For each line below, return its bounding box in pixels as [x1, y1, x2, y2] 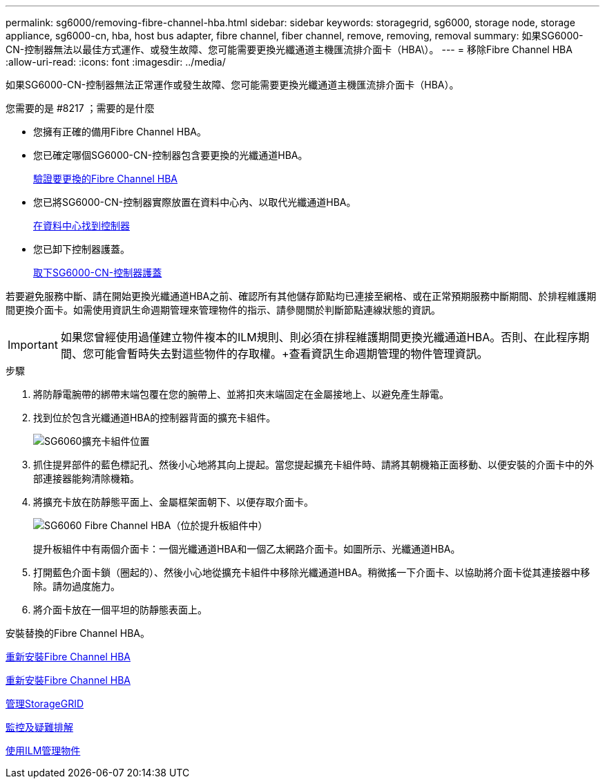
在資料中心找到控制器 [33, 220, 130, 231]
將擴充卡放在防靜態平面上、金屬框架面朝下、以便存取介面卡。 [33, 496, 314, 508]
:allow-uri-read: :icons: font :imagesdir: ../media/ [6, 56, 226, 68]
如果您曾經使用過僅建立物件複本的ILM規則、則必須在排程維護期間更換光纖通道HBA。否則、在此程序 [60, 330, 579, 344]
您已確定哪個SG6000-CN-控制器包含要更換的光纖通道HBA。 [33, 149, 308, 161]
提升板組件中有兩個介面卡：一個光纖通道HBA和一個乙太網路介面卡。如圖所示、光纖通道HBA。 [33, 543, 461, 555]
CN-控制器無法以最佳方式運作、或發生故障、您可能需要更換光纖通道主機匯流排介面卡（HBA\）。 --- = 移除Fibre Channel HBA [6, 44, 573, 55]
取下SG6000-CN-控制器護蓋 [33, 267, 162, 278]
